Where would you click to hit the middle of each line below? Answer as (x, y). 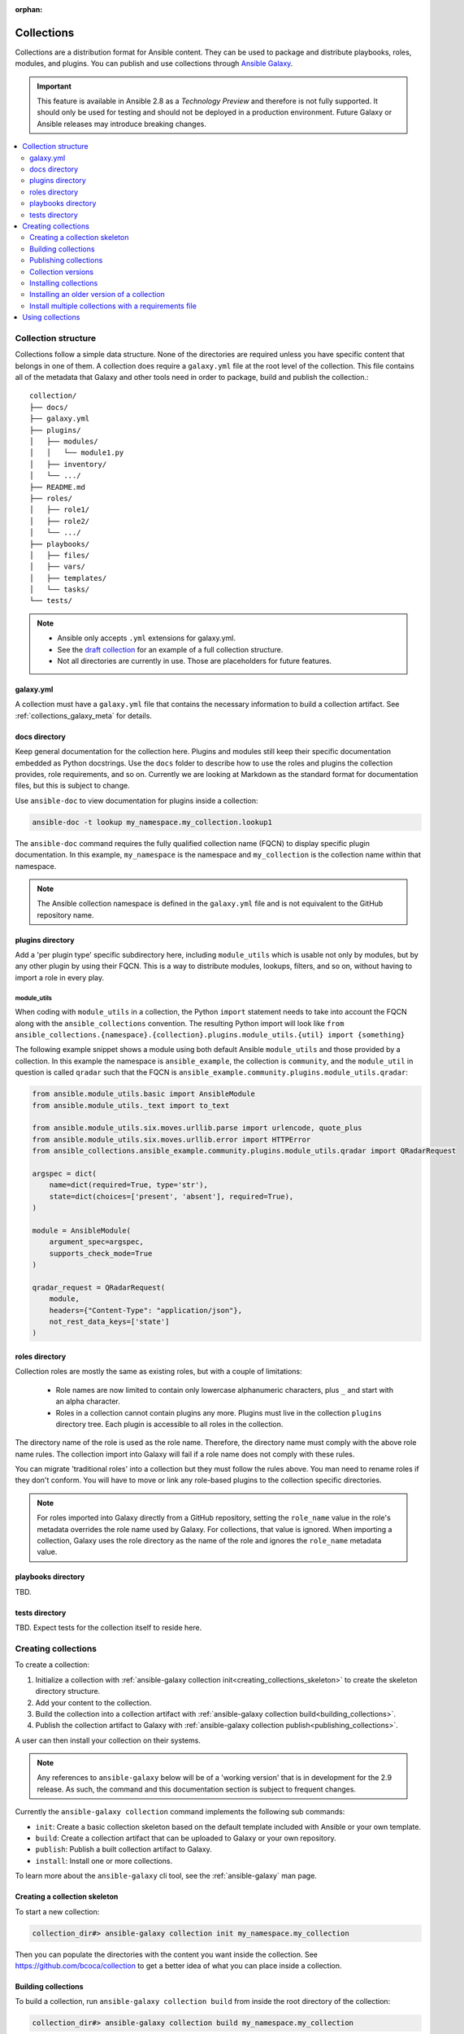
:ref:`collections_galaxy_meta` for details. (83, 715)
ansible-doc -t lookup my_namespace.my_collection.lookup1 (152, 822)
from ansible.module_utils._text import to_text (131, 1105)
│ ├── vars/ (57, 567)
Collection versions (61, 272)
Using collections (51, 317)
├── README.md (57, 487)
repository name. (65, 914)
